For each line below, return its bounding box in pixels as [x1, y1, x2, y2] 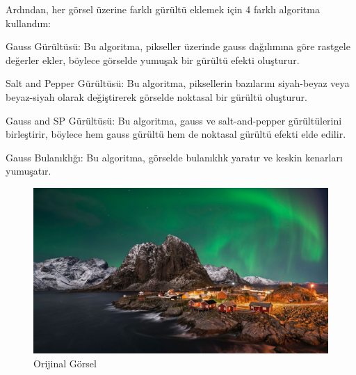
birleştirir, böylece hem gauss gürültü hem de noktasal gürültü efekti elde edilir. [6, 127, 346, 141]
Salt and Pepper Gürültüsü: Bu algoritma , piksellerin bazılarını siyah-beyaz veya [6, 76, 350, 90]
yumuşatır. [6, 163, 51, 178]
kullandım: [6, 15, 51, 30]
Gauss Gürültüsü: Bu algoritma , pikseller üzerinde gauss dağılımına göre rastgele [6, 39, 350, 54]
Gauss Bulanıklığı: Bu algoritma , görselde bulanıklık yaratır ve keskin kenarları [6, 150, 343, 164]
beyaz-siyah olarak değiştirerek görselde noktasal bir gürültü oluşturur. [6, 89, 307, 104]
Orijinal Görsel [33, 356, 97, 371]
